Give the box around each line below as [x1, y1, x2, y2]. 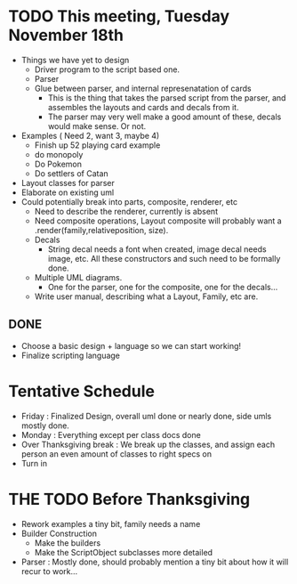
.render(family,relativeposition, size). [34, 224, 169, 235]
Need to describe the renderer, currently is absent [34, 206, 219, 216]
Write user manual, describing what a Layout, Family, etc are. [34, 291, 259, 302]
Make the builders [34, 537, 101, 548]
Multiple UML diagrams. [34, 272, 123, 282]
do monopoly [34, 149, 84, 159]
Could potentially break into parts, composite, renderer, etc [20, 196, 237, 207]
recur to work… [20, 565, 78, 576]
